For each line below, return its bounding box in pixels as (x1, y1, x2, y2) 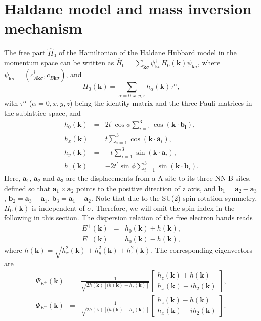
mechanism (4, 18, 82, 38)
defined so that (4, 182, 51, 193)
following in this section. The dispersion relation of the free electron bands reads (4, 212, 253, 223)
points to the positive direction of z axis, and (76, 182, 216, 193)
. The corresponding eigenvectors (151, 244, 253, 255)
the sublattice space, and (4, 108, 81, 118)
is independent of (31, 202, 85, 213)
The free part (4, 47, 46, 58)
